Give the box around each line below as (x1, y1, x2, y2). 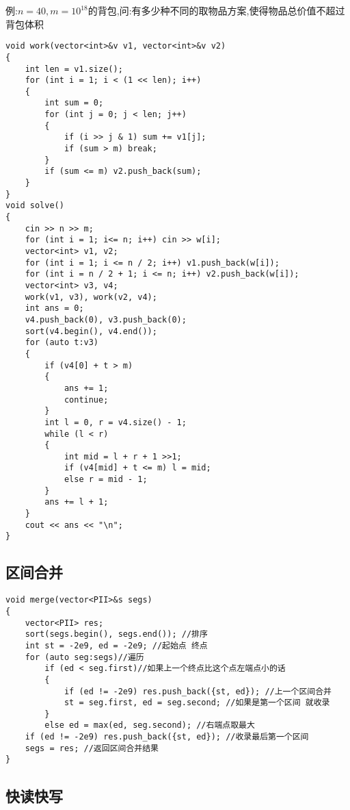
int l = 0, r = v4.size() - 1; (44, 417, 187, 427)
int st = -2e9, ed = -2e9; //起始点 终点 (25, 640, 208, 650)
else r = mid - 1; (64, 474, 148, 485)
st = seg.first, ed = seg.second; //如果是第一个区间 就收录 (64, 698, 330, 708)
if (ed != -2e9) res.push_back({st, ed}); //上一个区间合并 (64, 686, 332, 696)
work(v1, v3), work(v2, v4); (25, 292, 157, 302)
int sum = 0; (44, 98, 104, 108)
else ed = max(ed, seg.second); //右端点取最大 (44, 720, 255, 731)
